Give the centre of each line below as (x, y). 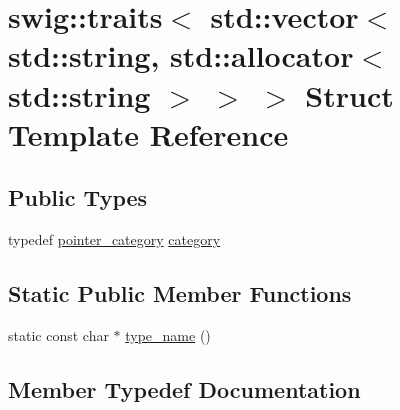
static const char (58, 334)
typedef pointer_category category (114, 239)
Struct (349, 94)
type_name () (168, 334)
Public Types (78, 197)
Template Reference (148, 133)
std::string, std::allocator (181, 55)
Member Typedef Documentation (184, 388)
